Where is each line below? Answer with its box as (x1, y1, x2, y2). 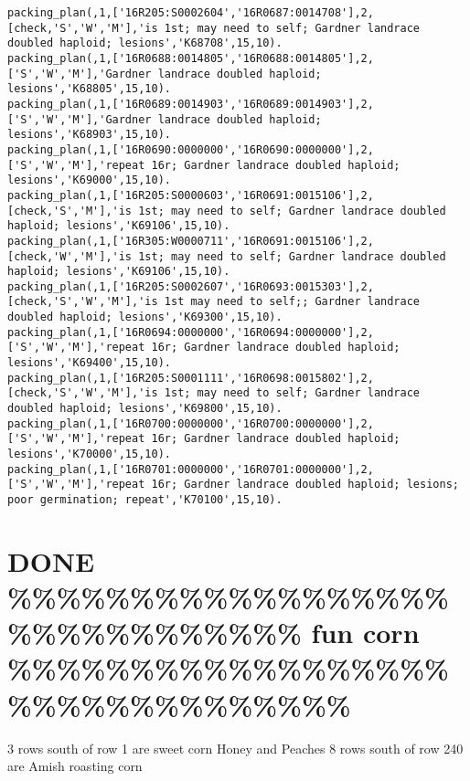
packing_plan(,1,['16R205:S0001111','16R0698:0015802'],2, (7, 371, 374, 385)
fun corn (311, 614, 420, 651)
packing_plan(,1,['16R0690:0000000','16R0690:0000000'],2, (7, 142, 374, 156)
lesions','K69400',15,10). (7, 356, 171, 370)
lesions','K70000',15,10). (7, 448, 171, 461)
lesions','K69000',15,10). (7, 174, 171, 187)
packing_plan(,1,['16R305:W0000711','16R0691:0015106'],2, (7, 234, 374, 248)
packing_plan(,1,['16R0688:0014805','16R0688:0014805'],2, (7, 51, 374, 65)
